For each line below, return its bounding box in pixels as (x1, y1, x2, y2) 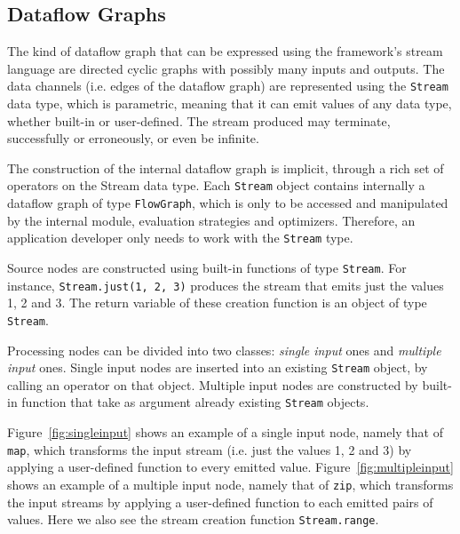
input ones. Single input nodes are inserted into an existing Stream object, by (7, 358, 428, 377)
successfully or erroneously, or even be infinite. (7, 129, 259, 147)
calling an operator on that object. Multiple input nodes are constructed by (7, 375, 418, 394)
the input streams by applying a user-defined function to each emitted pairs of (7, 492, 433, 511)
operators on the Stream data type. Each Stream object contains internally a (7, 176, 425, 195)
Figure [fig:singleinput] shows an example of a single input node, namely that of (7, 423, 443, 442)
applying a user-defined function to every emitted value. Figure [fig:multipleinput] (7, 458, 454, 476)
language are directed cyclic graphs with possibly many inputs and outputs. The (7, 59, 445, 77)
